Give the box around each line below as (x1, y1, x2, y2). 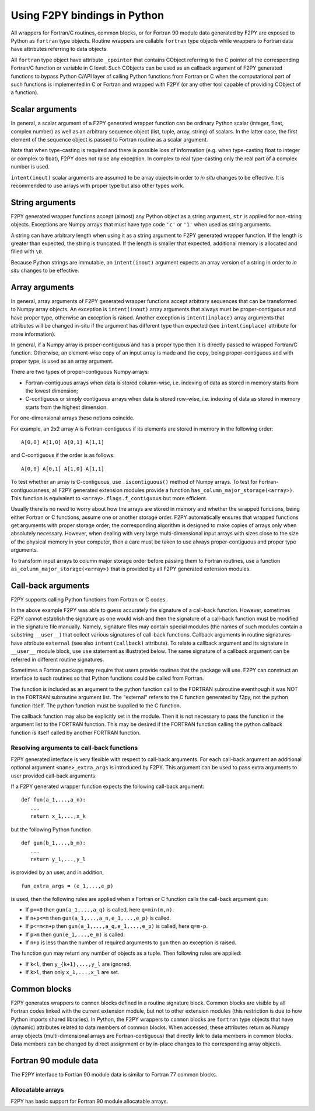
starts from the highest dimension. (25, 404, 108, 411)
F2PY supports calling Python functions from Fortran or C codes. (10, 596, 167, 603)
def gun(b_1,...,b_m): (21, 840, 86, 847)
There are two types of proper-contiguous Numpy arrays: (10, 369, 149, 376)
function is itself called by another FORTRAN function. (10, 729, 141, 736)
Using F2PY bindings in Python (10, 9, 164, 22)
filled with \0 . (10, 248, 44, 255)
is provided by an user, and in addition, (10, 869, 104, 876)
